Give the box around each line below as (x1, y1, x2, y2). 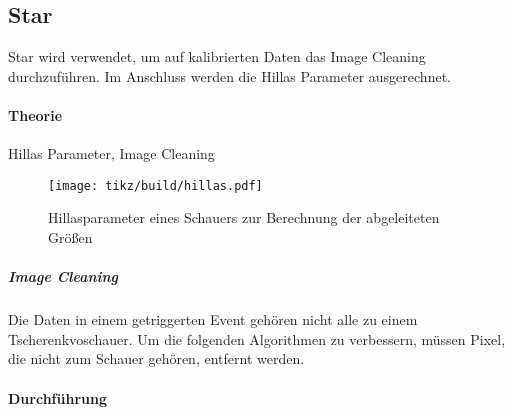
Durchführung (8, 387, 107, 408)
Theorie (8, 104, 63, 125)
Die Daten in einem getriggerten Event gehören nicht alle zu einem (8, 309, 418, 330)
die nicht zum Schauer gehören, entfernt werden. (8, 348, 305, 369)
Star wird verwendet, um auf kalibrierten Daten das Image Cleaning (8, 46, 426, 67)
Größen (48, 227, 93, 248)
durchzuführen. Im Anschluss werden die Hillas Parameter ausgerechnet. (8, 65, 451, 86)
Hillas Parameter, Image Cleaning (8, 143, 215, 164)
